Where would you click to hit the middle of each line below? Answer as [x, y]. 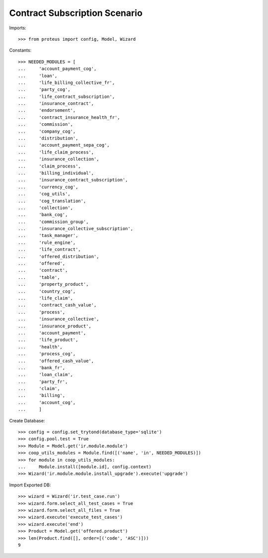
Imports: [18, 28]
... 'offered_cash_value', [56, 361]
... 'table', [39, 277]
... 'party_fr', [43, 382]
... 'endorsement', [47, 110]
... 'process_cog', [47, 354]
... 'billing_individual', [56, 173]
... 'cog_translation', [52, 201]
